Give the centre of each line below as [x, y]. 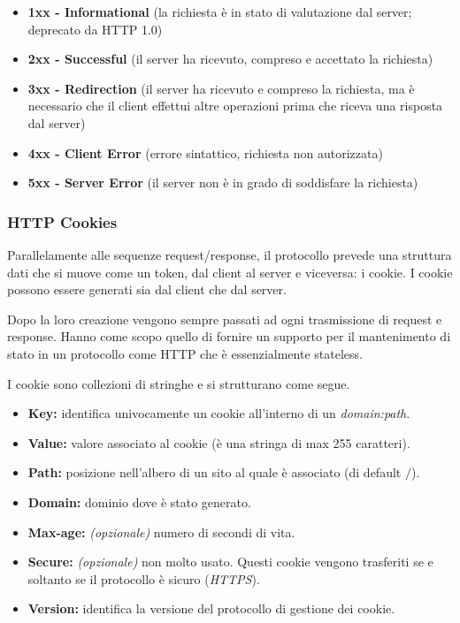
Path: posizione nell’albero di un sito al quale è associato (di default [215, 472]
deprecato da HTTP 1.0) [95, 29]
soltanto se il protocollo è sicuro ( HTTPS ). [144, 578]
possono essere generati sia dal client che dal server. [147, 289]
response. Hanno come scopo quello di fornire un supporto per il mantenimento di [229, 336]
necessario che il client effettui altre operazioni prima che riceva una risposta [235, 106]
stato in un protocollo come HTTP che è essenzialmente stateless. [185, 353]
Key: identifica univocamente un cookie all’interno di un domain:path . [219, 413]
